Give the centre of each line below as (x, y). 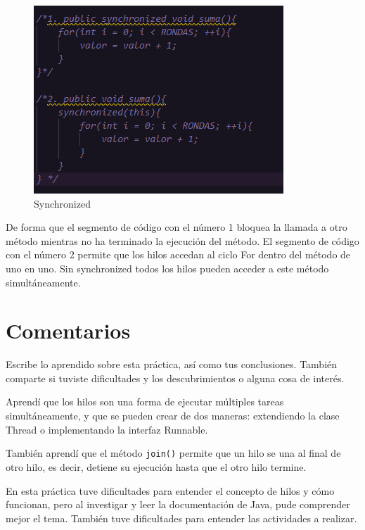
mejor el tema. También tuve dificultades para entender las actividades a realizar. (181, 518)
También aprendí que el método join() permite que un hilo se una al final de (173, 453)
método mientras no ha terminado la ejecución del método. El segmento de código (182, 240)
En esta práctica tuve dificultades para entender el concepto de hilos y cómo (170, 490)
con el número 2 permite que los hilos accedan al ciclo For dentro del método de (178, 254)
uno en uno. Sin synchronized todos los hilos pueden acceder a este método (167, 268)
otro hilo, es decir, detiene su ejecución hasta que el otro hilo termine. (156, 466)
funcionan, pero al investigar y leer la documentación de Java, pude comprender (178, 504)
